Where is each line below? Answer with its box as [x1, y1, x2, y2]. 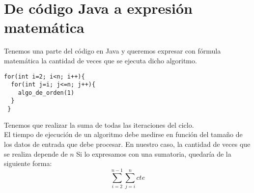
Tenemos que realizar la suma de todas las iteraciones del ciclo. [4, 119, 194, 130]
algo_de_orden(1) [18, 89, 75, 96]
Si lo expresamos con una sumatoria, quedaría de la [76, 148, 231, 159]
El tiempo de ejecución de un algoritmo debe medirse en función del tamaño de [4, 129, 243, 139]
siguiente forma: [4, 158, 52, 168]
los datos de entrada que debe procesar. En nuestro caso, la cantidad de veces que [4, 138, 251, 149]
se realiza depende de [4, 148, 68, 159]
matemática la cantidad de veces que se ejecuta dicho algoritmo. [4, 55, 197, 65]
